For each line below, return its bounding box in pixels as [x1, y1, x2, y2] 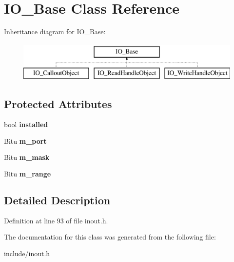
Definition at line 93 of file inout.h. [4, 215, 108, 225]
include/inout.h [4, 248, 50, 258]
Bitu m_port [4, 135, 47, 146]
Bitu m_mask [4, 152, 50, 162]
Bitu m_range [4, 168, 51, 178]
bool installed [4, 119, 48, 130]
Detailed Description [4, 192, 111, 207]
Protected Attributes [4, 96, 112, 111]
